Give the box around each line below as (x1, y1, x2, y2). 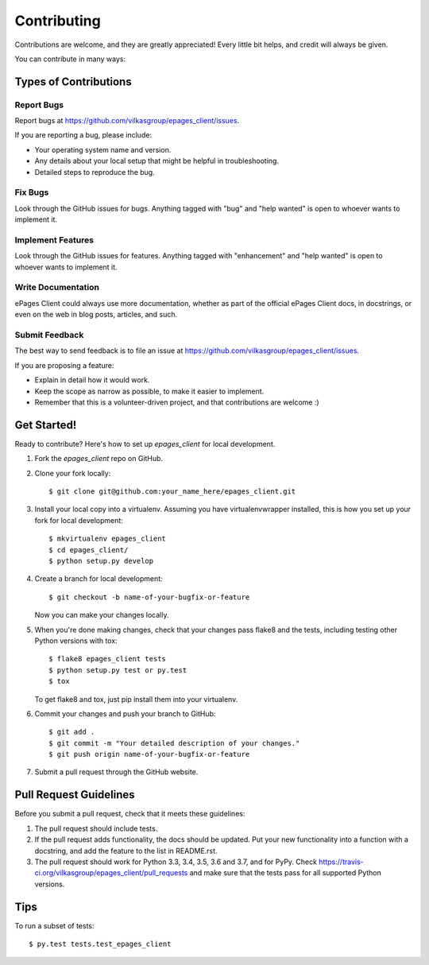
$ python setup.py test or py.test (48, 665, 187, 675)
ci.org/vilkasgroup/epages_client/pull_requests (34, 868, 188, 878)
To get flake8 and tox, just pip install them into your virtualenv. (34, 694, 238, 703)
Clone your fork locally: (34, 468, 111, 478)
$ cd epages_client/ (48, 545, 129, 554)
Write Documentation (14, 282, 99, 293)
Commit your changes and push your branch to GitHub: (34, 708, 216, 719)
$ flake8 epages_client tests (48, 654, 167, 664)
